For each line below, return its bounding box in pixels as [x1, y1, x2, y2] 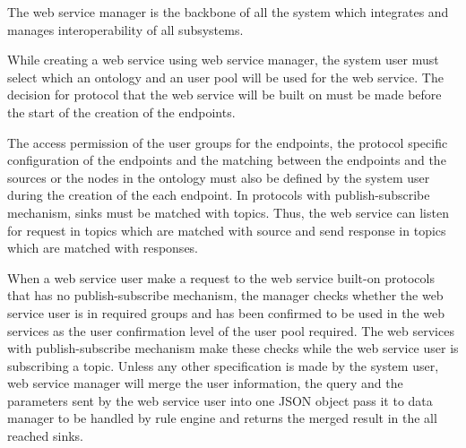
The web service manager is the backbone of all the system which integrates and [7, 3, 449, 21]
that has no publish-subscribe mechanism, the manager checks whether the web [7, 286, 444, 305]
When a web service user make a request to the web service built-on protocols [7, 268, 435, 287]
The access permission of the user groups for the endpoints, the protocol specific [7, 133, 448, 151]
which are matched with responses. [7, 238, 199, 257]
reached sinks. [7, 426, 83, 445]
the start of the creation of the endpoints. [7, 102, 236, 121]
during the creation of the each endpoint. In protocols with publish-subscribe [7, 185, 430, 204]
